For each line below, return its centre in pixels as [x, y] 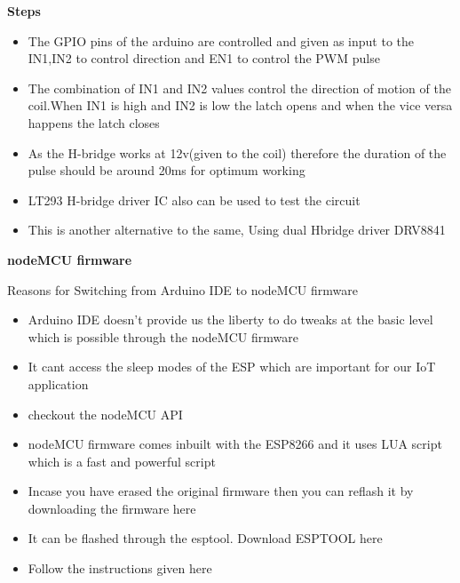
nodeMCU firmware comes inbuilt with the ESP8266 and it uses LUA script [235, 444]
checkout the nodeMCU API [105, 414]
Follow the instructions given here [120, 568]
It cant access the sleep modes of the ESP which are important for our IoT [232, 367]
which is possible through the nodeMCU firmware [163, 336]
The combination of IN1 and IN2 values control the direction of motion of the [239, 88]
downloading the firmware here [112, 508]
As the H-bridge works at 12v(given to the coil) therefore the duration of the [237, 152]
